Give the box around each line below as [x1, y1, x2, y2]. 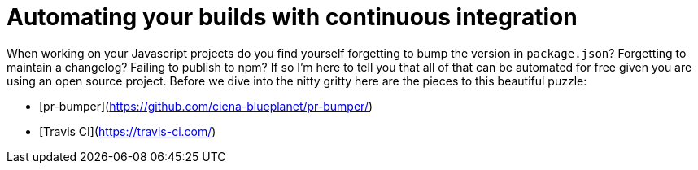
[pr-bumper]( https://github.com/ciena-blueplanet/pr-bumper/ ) [39, 98, 373, 113]
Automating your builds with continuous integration [7, 3, 578, 31]
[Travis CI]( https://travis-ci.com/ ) [39, 124, 216, 138]
